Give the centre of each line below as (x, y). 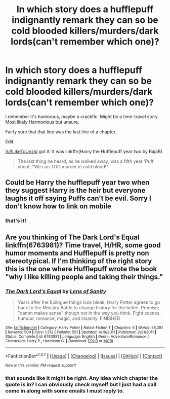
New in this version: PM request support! (41, 365)
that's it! (16, 221)
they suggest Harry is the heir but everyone (75, 190)
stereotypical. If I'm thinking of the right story (79, 261)
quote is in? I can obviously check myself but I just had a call (81, 384)
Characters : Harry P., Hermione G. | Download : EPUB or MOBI (59, 341)
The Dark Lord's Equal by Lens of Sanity (56, 291)
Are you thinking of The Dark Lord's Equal (72, 237)
